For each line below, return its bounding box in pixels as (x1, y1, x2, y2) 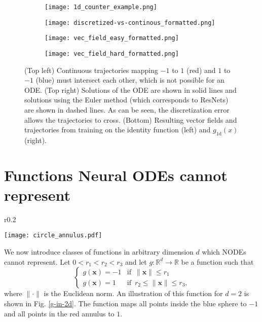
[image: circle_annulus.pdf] (4, 232, 102, 239)
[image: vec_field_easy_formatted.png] (45, 34, 179, 42)
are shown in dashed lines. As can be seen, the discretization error (24, 104, 230, 115)
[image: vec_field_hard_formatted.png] (45, 50, 179, 57)
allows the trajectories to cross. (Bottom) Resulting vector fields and (24, 114, 237, 125)
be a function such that (181, 256, 254, 267)
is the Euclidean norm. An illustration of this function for (44, 288, 223, 299)
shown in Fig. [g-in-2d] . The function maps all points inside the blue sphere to (4, 298, 247, 308)
